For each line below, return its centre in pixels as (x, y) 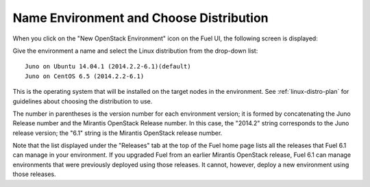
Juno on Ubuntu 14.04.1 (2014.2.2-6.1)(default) (108, 66)
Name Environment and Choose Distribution (140, 18)
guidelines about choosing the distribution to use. (83, 101)
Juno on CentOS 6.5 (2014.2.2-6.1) (85, 76)
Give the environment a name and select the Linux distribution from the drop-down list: (135, 51)
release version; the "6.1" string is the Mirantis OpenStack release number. (118, 133)
